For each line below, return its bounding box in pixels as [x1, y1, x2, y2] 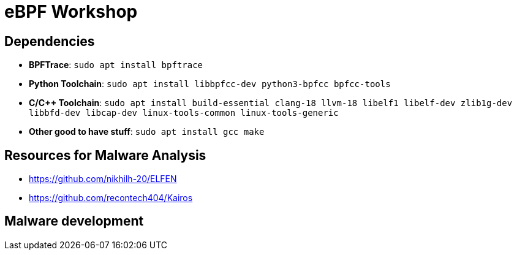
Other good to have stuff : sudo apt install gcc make [29, 126, 265, 137]
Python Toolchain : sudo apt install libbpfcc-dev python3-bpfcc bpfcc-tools [29, 78, 391, 89]
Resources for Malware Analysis [4, 147, 206, 163]
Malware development [4, 213, 144, 229]
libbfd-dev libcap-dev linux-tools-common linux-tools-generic [29, 108, 339, 118]
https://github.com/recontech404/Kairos [29, 192, 193, 204]
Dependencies [4, 33, 95, 49]
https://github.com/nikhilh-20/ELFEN [29, 173, 177, 185]
